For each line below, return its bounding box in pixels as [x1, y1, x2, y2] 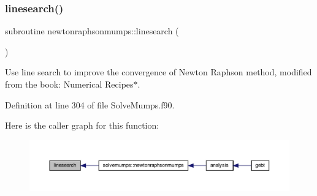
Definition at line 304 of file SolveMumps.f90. [5, 98, 175, 111]
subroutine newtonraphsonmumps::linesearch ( [5, 24, 179, 37]
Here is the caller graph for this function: [5, 119, 159, 132]
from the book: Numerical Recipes [5, 78, 134, 90]
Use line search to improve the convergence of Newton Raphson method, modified [5, 66, 312, 78]
